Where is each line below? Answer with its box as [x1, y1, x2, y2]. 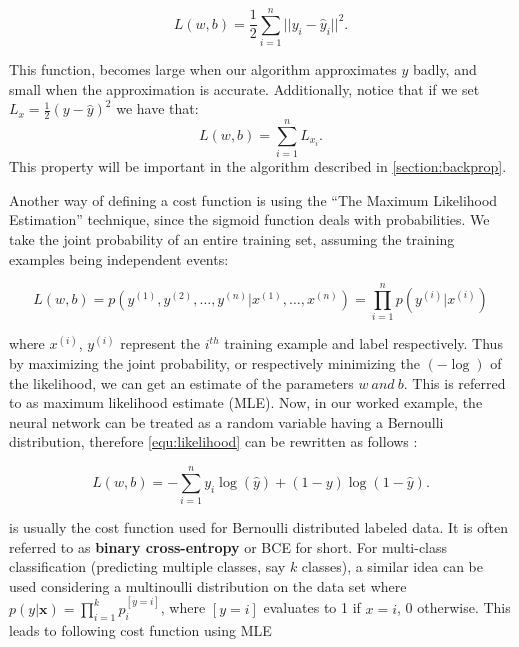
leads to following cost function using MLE [9, 619, 272, 640]
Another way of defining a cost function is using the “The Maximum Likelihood [9, 189, 498, 210]
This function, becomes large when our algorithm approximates [9, 59, 397, 80]
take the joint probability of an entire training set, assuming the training [9, 229, 455, 250]
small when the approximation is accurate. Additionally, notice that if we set [9, 78, 480, 99]
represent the [120, 333, 201, 354]
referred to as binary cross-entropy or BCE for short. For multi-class [9, 536, 448, 557]
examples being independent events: [9, 248, 229, 269]
